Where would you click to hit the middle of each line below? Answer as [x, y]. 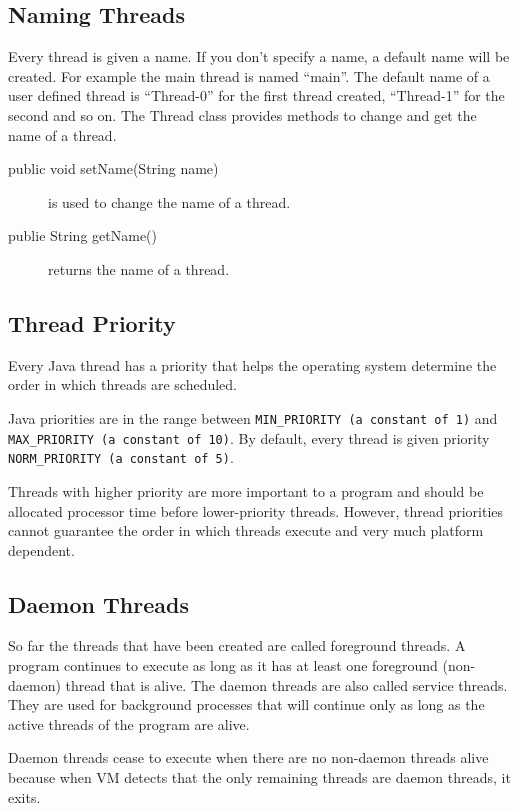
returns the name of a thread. [139, 268]
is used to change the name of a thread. [169, 201]
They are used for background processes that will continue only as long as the [246, 704]
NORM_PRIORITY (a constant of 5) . [121, 457]
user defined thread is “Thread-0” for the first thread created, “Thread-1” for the [256, 95]
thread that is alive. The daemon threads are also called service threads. [286, 684]
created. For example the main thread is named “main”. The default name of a [249, 75]
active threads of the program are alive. [129, 723]
